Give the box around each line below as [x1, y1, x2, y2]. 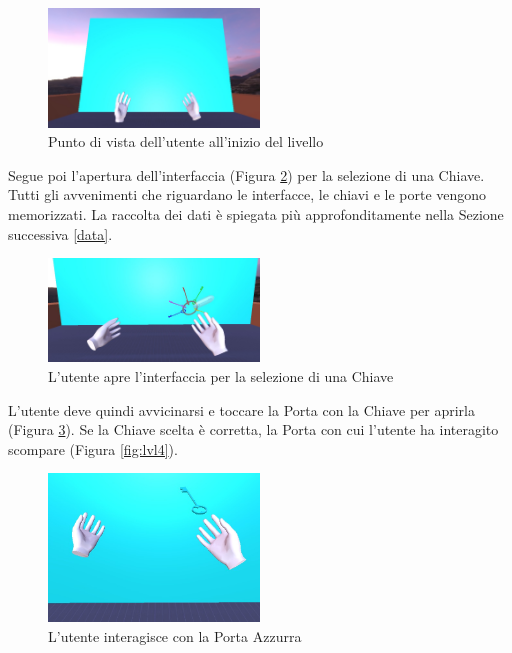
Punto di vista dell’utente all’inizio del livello [48, 131, 324, 152]
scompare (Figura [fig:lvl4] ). [8, 438, 178, 459]
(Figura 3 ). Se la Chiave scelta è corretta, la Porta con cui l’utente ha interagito [8, 419, 499, 440]
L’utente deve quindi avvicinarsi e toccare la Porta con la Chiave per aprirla [8, 399, 475, 420]
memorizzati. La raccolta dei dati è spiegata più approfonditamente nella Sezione [8, 204, 504, 225]
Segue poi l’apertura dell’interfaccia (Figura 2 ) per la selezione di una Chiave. [8, 164, 485, 185]
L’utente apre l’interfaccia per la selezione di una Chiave [48, 366, 394, 387]
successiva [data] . [8, 223, 113, 244]
